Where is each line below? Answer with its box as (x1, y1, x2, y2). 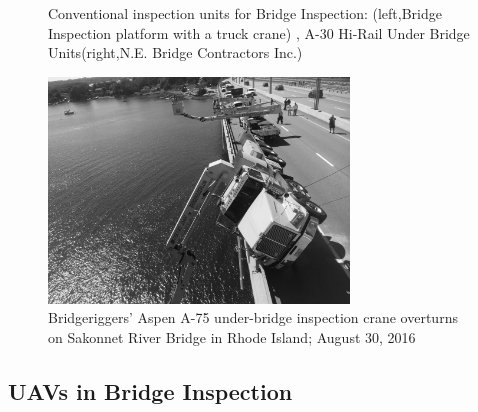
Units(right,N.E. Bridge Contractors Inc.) (48, 42, 303, 63)
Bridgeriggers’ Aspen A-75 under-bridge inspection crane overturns (48, 307, 458, 328)
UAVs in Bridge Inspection (8, 375, 293, 406)
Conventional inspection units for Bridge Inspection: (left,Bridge (48, 3, 442, 23)
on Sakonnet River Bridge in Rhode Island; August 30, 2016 (48, 326, 416, 347)
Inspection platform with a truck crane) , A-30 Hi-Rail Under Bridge (48, 22, 470, 43)
